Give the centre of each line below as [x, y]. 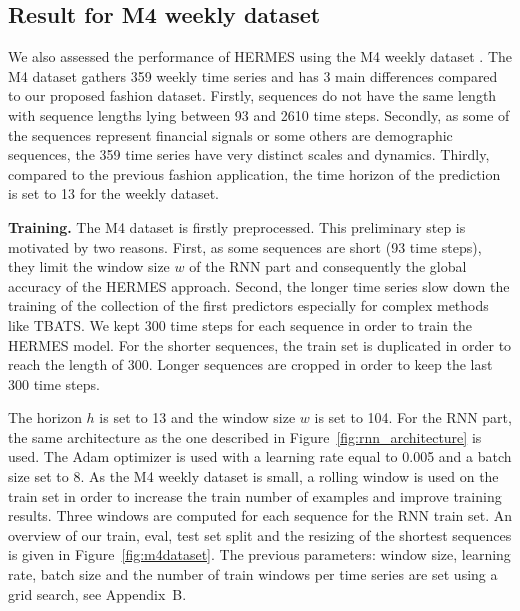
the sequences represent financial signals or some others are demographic [230, 134]
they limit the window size [89, 266]
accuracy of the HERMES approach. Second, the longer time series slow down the [259, 285]
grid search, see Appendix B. [97, 593]
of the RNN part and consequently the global [328, 266]
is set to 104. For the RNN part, [413, 417]
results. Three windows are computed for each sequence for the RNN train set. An [260, 515]
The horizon [45, 417]
